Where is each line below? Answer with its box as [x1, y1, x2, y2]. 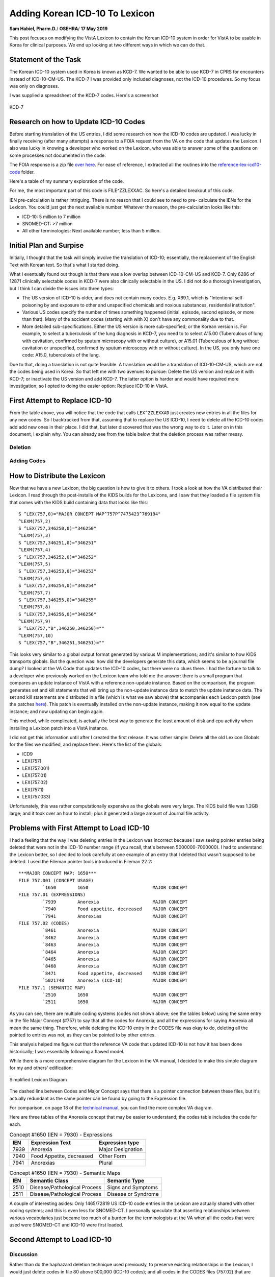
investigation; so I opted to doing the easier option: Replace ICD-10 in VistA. [9, 383, 169, 389]
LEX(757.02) [22, 779, 48, 786]
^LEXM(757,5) [18, 561, 51, 567]
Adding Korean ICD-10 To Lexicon [9, 8, 155, 19]
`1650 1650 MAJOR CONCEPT [42, 885, 188, 891]
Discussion [9, 1250, 38, 1258]
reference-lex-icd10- [217, 161, 262, 168]
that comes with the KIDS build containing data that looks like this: [9, 499, 148, 505]
